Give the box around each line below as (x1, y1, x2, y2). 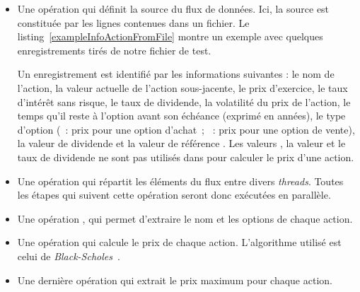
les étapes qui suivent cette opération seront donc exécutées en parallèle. (17, 187, 331, 202)
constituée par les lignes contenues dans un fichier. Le (17, 15, 250, 30)
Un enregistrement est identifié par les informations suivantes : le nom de (17, 66, 335, 81)
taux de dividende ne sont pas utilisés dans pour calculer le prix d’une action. (17, 149, 354, 164)
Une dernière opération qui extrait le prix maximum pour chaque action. (17, 272, 332, 287)
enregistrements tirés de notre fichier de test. (17, 42, 211, 57)
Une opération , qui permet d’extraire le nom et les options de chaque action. (17, 211, 353, 226)
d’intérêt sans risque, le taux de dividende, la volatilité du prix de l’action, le (17, 94, 351, 109)
